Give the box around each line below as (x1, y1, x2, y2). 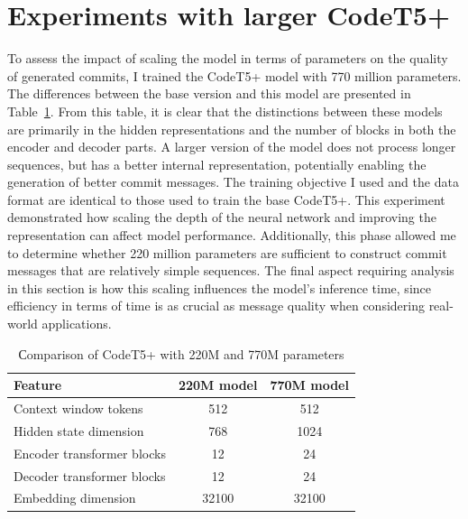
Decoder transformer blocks (14, 466, 166, 485)
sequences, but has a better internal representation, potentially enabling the (7, 154, 427, 173)
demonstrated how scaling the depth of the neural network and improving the (7, 208, 436, 227)
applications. (41, 314, 112, 333)
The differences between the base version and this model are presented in (7, 84, 411, 103)
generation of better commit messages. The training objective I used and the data (7, 172, 459, 191)
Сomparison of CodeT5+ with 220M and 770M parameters (18, 344, 344, 363)
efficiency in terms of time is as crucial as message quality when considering (7, 296, 425, 315)
